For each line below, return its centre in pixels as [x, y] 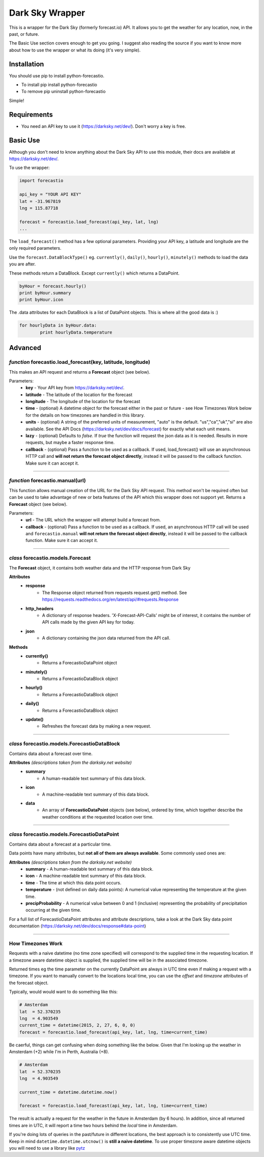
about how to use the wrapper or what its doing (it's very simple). [75, 50]
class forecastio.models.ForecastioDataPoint [64, 834]
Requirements [31, 114]
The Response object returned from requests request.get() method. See [115, 592]
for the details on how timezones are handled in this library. [85, 415]
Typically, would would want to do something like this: [63, 992]
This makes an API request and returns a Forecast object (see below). [80, 372]
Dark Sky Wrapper [47, 13]
